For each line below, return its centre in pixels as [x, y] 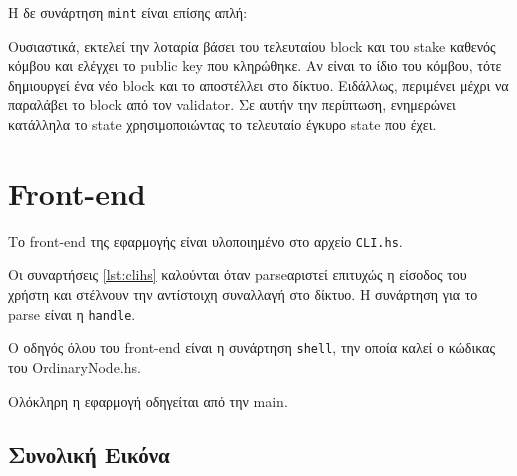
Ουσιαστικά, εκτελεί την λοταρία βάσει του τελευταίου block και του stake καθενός [252, 45]
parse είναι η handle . [72, 313]
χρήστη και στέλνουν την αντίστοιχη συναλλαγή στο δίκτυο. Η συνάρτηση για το [243, 294]
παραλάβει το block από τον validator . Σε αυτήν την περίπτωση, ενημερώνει [232, 104]
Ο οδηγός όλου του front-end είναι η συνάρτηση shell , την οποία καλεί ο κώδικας [251, 347]
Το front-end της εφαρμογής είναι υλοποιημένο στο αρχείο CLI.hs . [205, 240]
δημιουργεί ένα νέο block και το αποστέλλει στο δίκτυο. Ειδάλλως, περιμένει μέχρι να [258, 84]
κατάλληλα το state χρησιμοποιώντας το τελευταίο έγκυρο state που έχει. [222, 124]
